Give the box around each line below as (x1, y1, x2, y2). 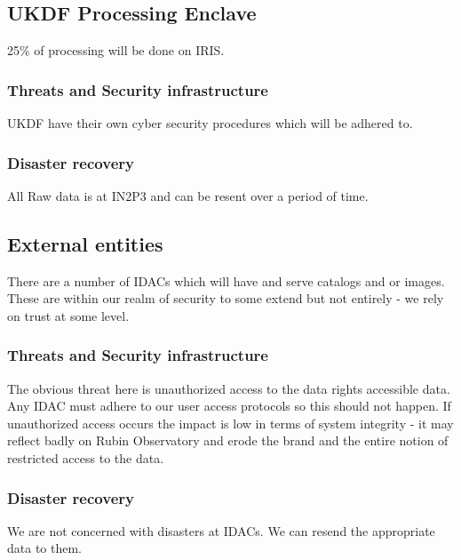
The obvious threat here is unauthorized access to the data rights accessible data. (7, 379, 450, 397)
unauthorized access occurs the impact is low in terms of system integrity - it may (7, 413, 454, 432)
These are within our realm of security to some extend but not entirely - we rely (7, 289, 444, 308)
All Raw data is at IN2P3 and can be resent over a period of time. (7, 186, 369, 204)
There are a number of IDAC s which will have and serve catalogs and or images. (7, 271, 445, 290)
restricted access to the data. (7, 449, 164, 467)
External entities (7, 229, 163, 257)
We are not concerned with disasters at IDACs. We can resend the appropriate (7, 521, 435, 540)
